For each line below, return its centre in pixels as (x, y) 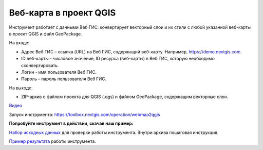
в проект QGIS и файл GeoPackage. (46, 33)
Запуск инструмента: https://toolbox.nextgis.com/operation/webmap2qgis (85, 115)
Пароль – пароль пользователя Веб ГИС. (64, 79)
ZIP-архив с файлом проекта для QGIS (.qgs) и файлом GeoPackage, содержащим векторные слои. (125, 97)
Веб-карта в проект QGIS (63, 13)
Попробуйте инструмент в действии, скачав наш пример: (71, 123)
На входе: (19, 43)
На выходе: (21, 88)
